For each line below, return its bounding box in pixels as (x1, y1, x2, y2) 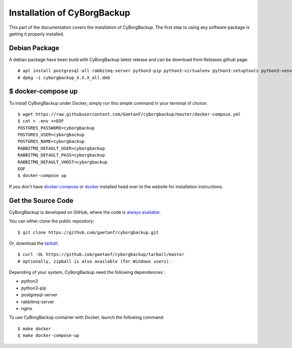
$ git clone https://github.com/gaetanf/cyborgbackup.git (18, 230, 159, 235)
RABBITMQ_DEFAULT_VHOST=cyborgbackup (18, 159, 108, 165)
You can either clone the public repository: (9, 218, 94, 224)
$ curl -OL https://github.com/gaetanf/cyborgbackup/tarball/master (18, 251, 184, 257)
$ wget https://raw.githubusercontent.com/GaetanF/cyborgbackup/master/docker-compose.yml (18, 111, 241, 117)
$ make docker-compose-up (18, 333, 80, 338)
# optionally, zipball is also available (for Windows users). (18, 258, 172, 264)
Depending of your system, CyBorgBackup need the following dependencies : (9, 270, 165, 275)
